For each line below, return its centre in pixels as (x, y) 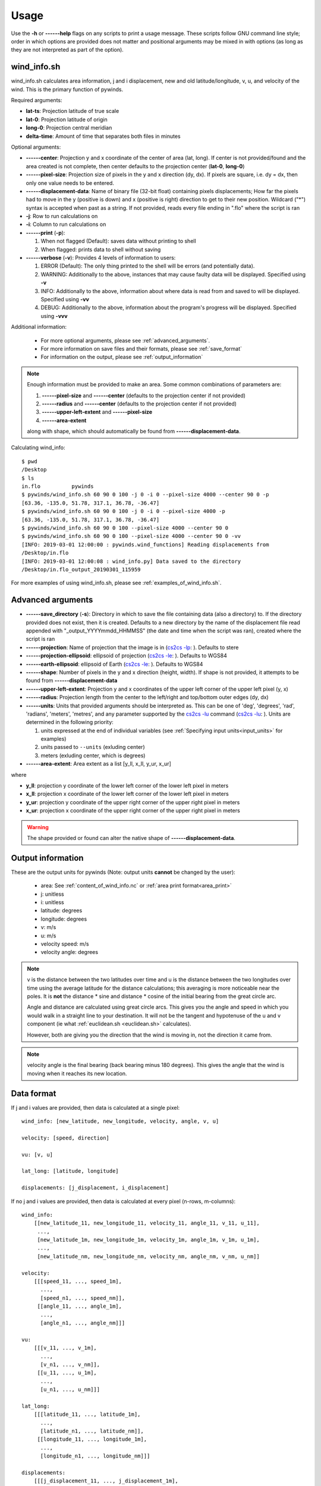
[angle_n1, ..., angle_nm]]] (83, 1323)
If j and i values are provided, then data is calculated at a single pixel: (95, 1107)
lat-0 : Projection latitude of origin (67, 119)
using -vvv (54, 316)
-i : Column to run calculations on (66, 224)
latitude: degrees (62, 911)
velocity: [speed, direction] (66, 1138)
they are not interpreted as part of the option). (67, 50)
